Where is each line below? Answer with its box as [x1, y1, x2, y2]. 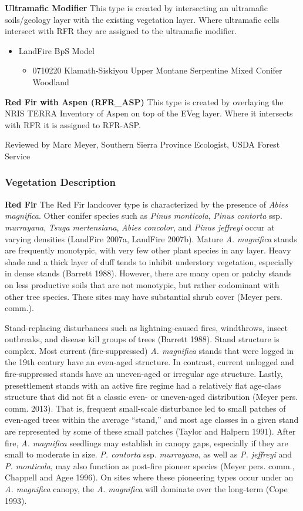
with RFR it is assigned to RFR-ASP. [5, 118, 141, 131]
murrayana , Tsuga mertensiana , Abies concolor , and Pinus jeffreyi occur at [5, 221, 275, 233]
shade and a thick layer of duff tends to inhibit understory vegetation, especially [5, 255, 294, 268]
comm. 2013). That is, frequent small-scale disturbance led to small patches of [5, 402, 286, 414]
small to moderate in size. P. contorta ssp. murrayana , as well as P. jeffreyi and [5, 448, 292, 460]
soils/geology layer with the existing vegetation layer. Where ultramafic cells [5, 13, 280, 25]
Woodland [32, 75, 69, 88]
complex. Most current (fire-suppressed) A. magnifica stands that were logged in [5, 344, 294, 356]
